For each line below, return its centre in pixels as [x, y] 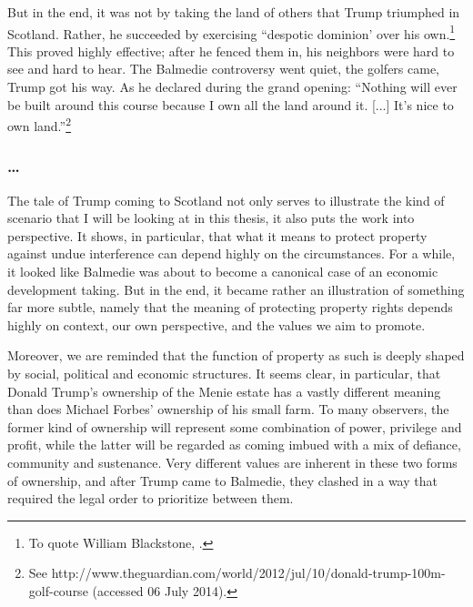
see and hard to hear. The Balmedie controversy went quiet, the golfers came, [224, 69]
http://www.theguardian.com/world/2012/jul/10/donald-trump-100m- [248, 573]
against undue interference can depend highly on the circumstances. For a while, [231, 253]
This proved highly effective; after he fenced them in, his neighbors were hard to [231, 51]
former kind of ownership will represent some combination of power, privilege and [235, 426]
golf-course [58, 590]
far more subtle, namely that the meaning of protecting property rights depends [230, 307]
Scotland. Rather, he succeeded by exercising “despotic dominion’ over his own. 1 [231, 32]
